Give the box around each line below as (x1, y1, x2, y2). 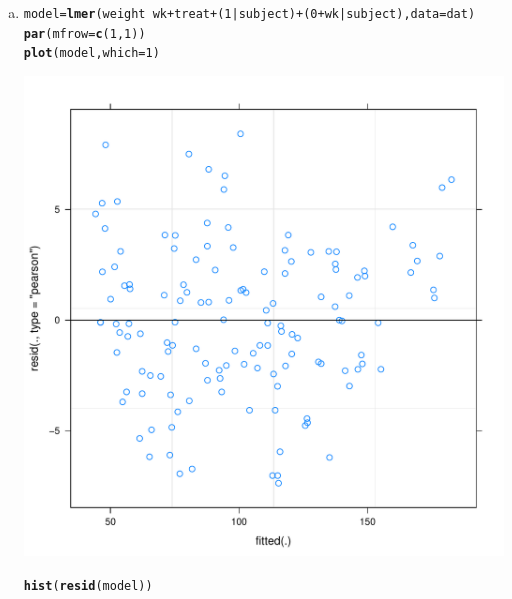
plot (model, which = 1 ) (23, 46, 160, 61)
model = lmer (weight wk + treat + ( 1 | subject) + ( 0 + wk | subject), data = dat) (23, 7, 476, 21)
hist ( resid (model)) (23, 578, 153, 593)
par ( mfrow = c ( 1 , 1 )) (23, 26, 146, 41)
